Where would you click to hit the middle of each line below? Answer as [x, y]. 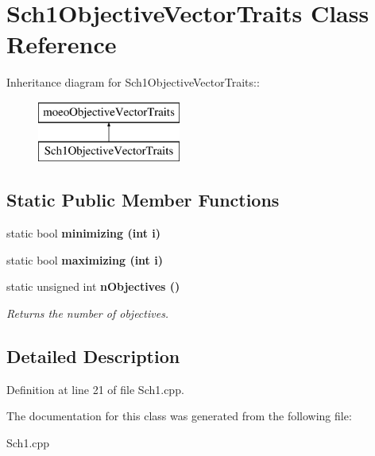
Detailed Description [93, 356]
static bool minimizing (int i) [84, 233]
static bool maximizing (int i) [85, 259]
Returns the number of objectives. [88, 313]
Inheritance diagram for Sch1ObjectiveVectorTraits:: [133, 82]
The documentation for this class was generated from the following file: [179, 416]
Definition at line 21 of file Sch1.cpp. [95, 389]
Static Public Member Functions [143, 200]
